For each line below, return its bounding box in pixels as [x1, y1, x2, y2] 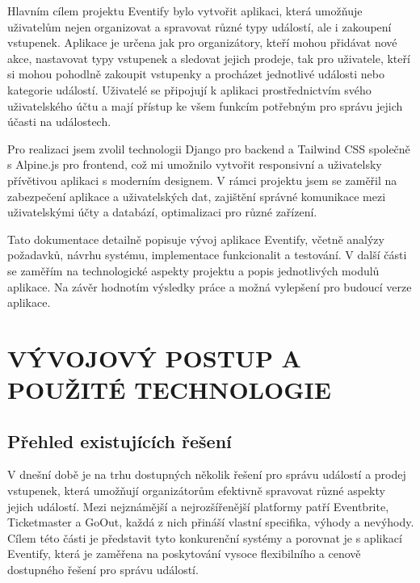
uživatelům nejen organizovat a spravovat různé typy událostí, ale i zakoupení [7, 18, 392, 35]
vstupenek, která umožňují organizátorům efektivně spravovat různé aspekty [7, 482, 385, 499]
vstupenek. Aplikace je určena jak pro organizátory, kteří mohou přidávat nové [7, 34, 397, 51]
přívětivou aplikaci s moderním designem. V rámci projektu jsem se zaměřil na [7, 171, 397, 188]
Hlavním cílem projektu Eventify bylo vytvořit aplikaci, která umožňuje [7, 2, 363, 19]
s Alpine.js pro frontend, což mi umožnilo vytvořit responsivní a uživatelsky [7, 156, 382, 173]
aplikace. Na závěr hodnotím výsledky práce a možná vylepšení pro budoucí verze [7, 278, 412, 295]
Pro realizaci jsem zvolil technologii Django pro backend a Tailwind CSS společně [7, 140, 410, 157]
